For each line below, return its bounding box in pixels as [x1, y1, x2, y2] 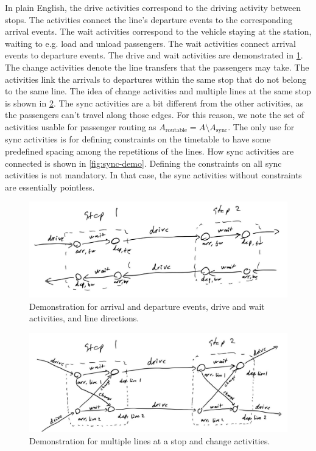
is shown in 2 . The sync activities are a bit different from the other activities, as [5, 96, 304, 109]
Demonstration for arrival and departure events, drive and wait [29, 299, 265, 312]
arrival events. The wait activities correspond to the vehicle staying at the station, [5, 25, 312, 38]
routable [165, 127, 188, 134]
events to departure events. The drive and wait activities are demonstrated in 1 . [5, 49, 303, 61]
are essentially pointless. [5, 180, 95, 193]
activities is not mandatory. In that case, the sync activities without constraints [5, 169, 302, 181]
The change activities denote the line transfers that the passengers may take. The [5, 60, 309, 73]
